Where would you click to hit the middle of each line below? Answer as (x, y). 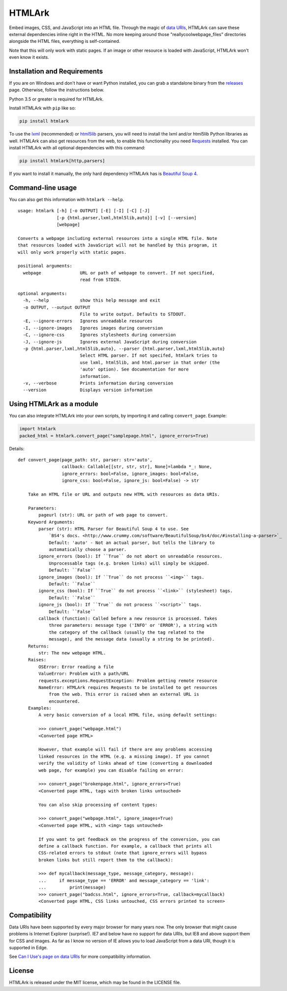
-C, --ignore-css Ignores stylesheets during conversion (100, 335)
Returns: (38, 646)
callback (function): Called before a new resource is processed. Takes (128, 618)
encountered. (65, 701)
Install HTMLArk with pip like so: (43, 108)
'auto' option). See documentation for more (134, 369)
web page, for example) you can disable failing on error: (111, 770)
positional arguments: (45, 266)
